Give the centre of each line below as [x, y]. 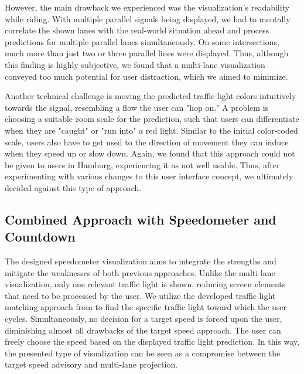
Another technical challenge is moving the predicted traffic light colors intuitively [151, 96]
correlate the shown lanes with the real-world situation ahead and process [137, 30]
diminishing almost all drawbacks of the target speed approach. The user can [143, 330]
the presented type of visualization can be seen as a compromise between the [143, 353]
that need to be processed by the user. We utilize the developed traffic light [140, 295]
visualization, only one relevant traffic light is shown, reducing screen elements [145, 284]
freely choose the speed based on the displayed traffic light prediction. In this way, [152, 341]
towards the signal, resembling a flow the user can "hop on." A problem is [137, 107]
